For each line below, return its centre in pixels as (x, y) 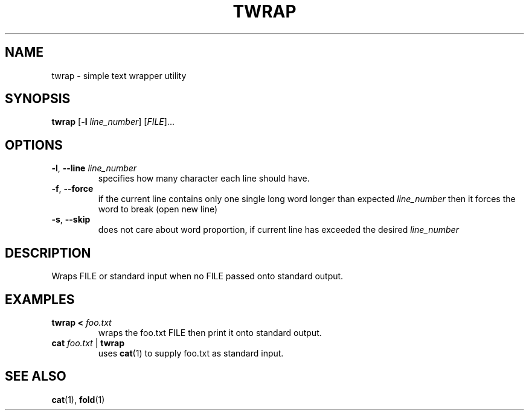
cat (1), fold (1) (78, 399)
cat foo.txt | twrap (88, 343)
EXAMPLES (40, 299)
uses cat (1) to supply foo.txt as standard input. (191, 353)
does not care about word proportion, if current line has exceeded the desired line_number (278, 230)
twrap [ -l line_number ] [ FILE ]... (113, 122)
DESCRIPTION (48, 253)
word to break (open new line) (158, 209)
